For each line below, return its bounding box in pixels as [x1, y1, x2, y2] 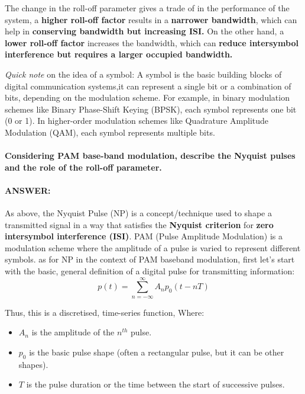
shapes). [18, 358, 48, 370]
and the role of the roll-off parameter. [5, 161, 162, 173]
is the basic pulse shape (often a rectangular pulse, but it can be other [29, 346, 284, 358]
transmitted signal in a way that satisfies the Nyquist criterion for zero [5, 218, 274, 230]
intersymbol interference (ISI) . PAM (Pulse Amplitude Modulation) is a [5, 230, 283, 242]
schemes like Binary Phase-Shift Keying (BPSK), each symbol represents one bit [5, 102, 297, 115]
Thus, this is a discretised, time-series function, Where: [5, 306, 205, 318]
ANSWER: [5, 184, 51, 196]
